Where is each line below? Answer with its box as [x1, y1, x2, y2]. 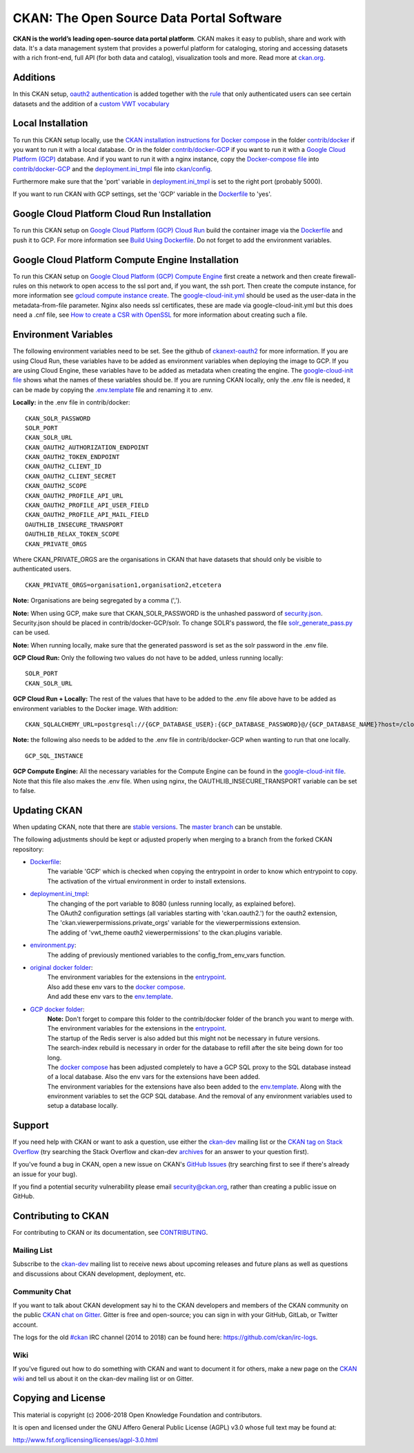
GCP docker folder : [30, 1005, 85, 1013]
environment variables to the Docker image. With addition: [12, 704, 179, 712]
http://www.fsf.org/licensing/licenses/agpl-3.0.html [12, 1436, 159, 1444]
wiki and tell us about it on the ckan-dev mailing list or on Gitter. [12, 1374, 194, 1383]
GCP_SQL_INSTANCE [25, 752, 83, 759]
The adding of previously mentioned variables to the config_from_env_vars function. [47, 950, 286, 959]
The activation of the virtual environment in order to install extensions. [47, 877, 246, 885]
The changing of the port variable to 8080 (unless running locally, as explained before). [47, 899, 296, 908]
